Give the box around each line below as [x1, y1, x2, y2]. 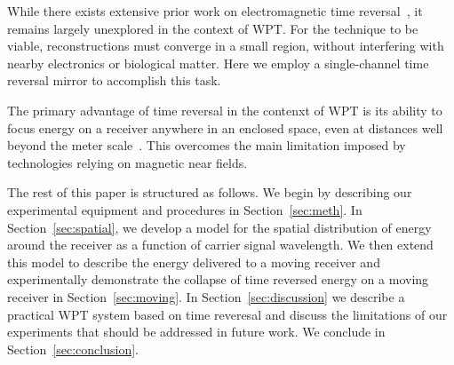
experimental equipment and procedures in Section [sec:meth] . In [7, 200, 362, 218]
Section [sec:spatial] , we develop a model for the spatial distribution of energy [7, 218, 432, 236]
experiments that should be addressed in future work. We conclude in [7, 322, 386, 341]
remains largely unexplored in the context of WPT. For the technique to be [7, 19, 418, 37]
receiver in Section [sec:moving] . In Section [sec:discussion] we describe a [7, 287, 405, 305]
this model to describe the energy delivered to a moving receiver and [7, 252, 380, 271]
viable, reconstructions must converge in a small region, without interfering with [7, 36, 444, 55]
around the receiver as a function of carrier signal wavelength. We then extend [7, 235, 434, 254]
